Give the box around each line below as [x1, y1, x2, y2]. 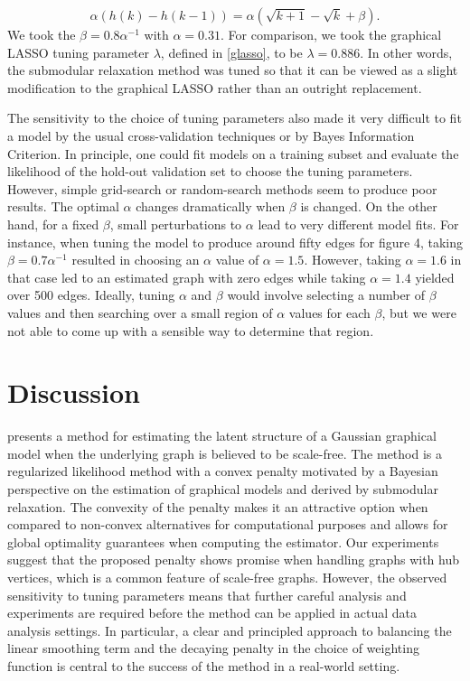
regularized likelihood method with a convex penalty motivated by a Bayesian [7, 462, 438, 480]
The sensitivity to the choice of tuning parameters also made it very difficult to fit [7, 108, 462, 127]
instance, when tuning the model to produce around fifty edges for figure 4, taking [7, 232, 463, 251]
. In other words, [360, 42, 453, 61]
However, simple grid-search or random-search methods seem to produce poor [7, 179, 437, 198]
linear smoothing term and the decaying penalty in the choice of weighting [7, 639, 419, 658]
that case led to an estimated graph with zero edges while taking [7, 267, 366, 286]
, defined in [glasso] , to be [160, 42, 303, 61]
